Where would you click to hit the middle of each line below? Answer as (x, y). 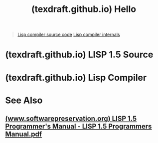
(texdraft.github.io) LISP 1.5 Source (79, 55)
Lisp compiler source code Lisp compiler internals (69, 35)
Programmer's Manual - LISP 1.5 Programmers (79, 126)
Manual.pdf (24, 134)
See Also (24, 100)
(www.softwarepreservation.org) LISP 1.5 (71, 119)
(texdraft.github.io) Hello (84, 9)
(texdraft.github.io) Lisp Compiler (76, 77)
